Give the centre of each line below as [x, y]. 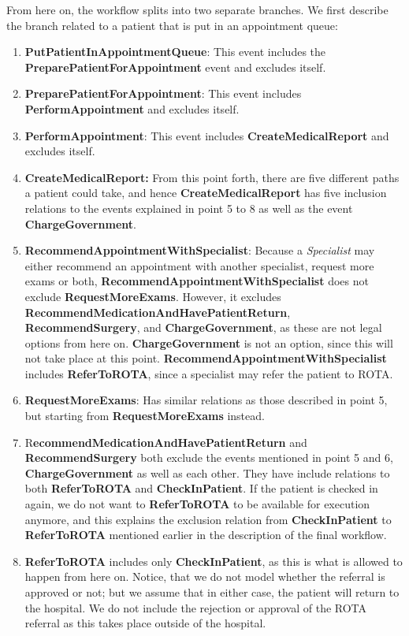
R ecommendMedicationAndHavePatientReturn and [166, 442]
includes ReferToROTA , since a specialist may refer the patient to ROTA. [209, 373]
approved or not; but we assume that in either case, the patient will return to [212, 592]
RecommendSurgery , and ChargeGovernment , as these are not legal [203, 327]
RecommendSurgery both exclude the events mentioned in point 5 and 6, [209, 457]
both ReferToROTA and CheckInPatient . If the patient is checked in [201, 488]
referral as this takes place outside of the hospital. [145, 623]
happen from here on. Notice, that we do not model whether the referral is [205, 576]
